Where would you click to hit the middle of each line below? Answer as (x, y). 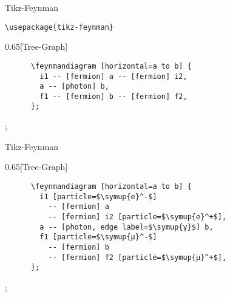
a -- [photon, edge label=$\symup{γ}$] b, (127, 227)
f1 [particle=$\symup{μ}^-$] (98, 237)
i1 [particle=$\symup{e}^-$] (98, 196)
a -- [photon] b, (74, 87)
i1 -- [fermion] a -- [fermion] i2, (113, 76)
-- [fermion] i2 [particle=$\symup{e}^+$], (137, 217)
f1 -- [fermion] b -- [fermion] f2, (113, 96)
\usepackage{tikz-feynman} (59, 27)
